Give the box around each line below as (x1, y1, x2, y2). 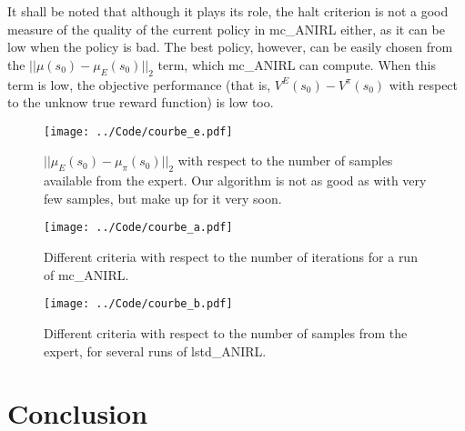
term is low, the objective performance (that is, (7, 75, 271, 94)
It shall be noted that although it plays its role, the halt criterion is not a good (7, 2, 449, 20)
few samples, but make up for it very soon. (44, 188, 282, 207)
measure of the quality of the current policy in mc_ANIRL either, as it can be (7, 19, 445, 38)
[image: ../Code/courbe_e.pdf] (44, 125, 233, 138)
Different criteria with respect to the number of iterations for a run (44, 247, 418, 266)
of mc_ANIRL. (44, 265, 129, 284)
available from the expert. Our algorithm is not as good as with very (44, 171, 427, 190)
